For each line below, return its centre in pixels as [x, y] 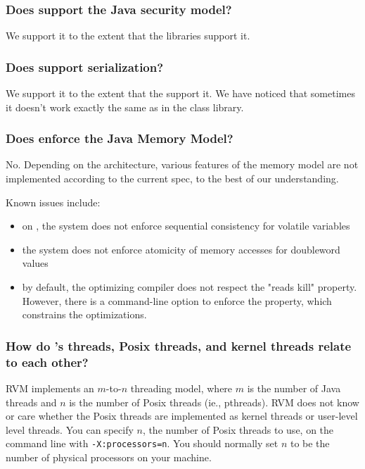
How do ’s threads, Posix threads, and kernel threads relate [179, 345]
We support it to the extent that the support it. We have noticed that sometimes [180, 93]
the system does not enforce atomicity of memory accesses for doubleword [181, 249]
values [35, 263]
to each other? [47, 362]
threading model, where [181, 388]
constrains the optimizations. [84, 314]
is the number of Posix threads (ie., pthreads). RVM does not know [214, 402]
